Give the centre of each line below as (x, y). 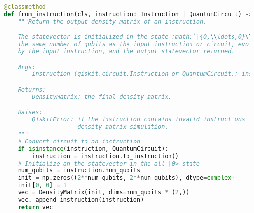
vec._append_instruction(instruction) (81, 200)
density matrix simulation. (123, 127)
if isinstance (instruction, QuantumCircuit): (93, 149)
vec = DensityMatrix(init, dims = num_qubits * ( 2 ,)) (104, 192)
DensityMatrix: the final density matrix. (102, 97)
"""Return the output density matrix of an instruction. (112, 21)
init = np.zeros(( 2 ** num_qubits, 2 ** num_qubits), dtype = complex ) (126, 178)
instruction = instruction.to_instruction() (105, 156)
